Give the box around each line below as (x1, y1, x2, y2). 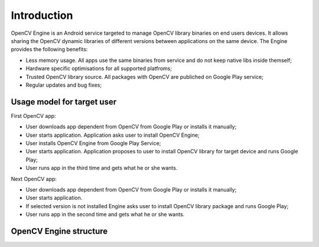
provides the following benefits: (11, 46, 88, 53)
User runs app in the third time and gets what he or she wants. (25, 164, 178, 172)
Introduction (11, 9, 73, 22)
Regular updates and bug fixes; (25, 81, 102, 88)
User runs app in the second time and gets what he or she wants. (25, 211, 185, 218)
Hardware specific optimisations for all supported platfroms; (25, 65, 172, 72)
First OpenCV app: (11, 112, 56, 119)
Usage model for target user (11, 97, 117, 107)
